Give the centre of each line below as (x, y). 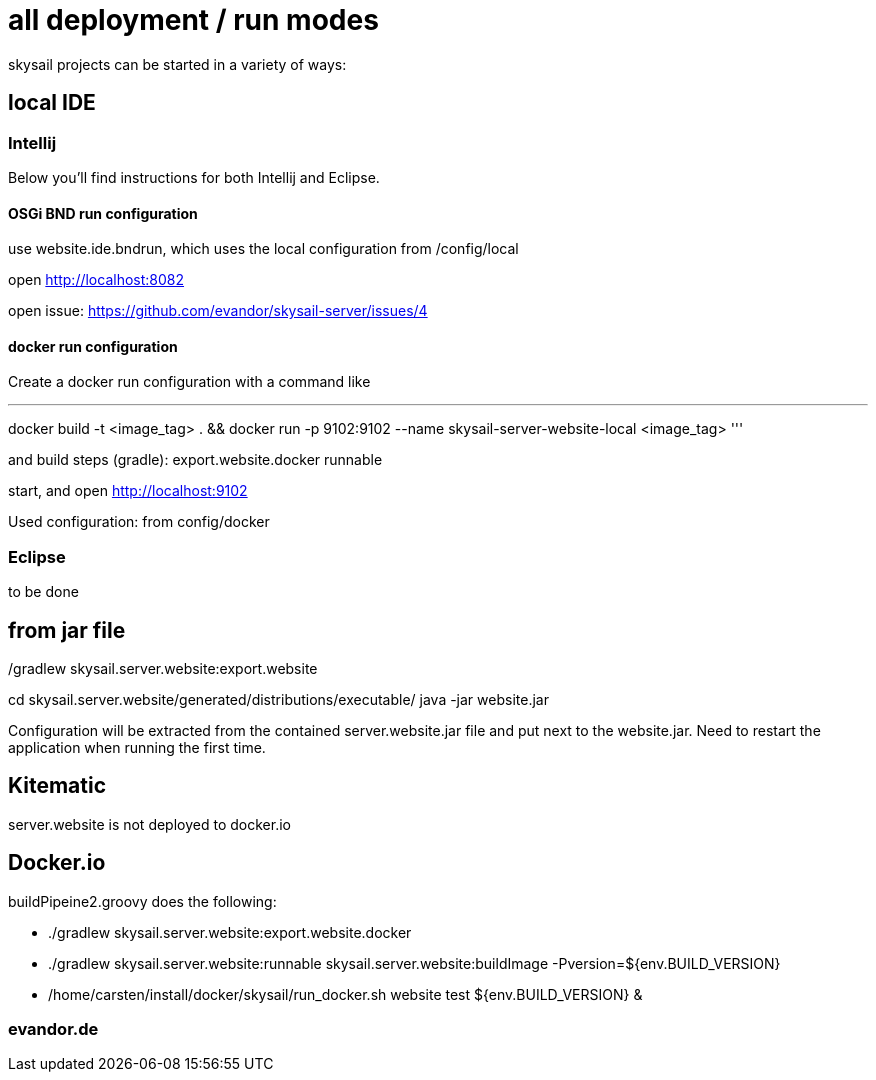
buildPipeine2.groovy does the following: (142, 901)
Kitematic (57, 786)
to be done (43, 592)
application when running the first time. (137, 747)
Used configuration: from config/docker (139, 522)
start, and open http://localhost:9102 (128, 491)
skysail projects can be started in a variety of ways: (177, 64)
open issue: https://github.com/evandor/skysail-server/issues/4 (218, 311)
